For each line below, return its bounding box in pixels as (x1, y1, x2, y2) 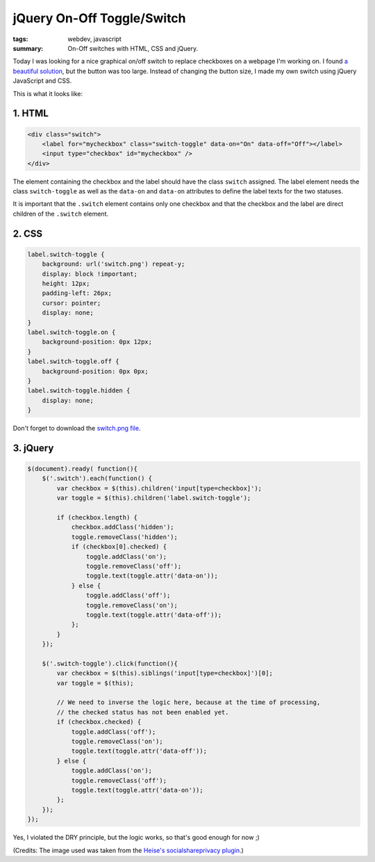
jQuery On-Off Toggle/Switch (12, 10, 187, 26)
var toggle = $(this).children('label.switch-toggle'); (56, 494, 251, 502)
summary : (12, 44, 44, 52)
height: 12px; (42, 280, 90, 287)
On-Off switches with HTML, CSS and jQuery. (67, 44, 199, 52)
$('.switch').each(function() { (42, 474, 153, 483)
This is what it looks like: (12, 89, 83, 97)
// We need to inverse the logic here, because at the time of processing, (56, 699, 321, 706)
